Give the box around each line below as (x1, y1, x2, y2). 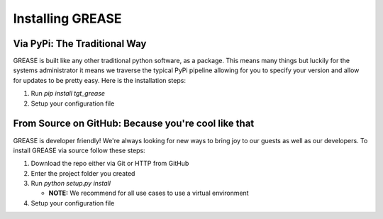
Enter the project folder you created (30, 169, 135, 177)
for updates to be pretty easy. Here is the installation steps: (13, 76, 186, 84)
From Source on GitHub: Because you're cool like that (13, 118, 255, 130)
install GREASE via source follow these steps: (13, 146, 145, 155)
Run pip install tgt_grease (30, 89, 106, 98)
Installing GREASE (13, 11, 122, 26)
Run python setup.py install (30, 179, 111, 188)
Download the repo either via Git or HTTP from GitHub (30, 159, 189, 168)
